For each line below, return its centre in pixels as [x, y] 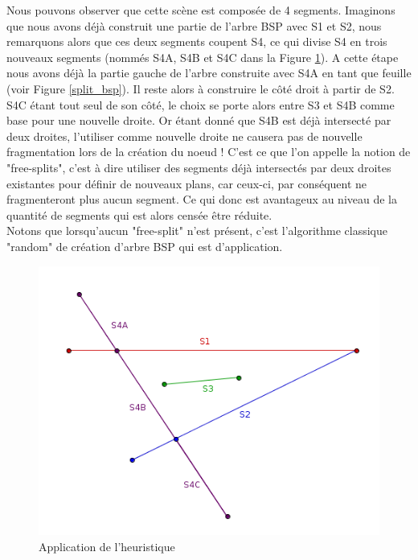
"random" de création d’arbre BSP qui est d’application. [145, 246]
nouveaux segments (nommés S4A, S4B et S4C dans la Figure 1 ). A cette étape [203, 57]
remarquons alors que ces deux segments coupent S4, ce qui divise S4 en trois [197, 41]
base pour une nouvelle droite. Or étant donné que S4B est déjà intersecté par [199, 120]
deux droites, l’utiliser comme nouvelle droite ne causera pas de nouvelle [184, 136]
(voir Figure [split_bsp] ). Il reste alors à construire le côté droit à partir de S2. [201, 88]
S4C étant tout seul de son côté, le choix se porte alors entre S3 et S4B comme [201, 104]
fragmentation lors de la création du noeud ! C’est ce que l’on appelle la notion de [209, 152]
